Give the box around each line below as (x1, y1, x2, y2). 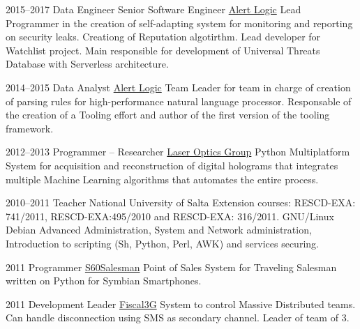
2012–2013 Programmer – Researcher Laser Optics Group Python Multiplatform (6, 144, 350, 159)
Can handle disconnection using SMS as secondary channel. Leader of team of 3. (6, 310, 350, 325)
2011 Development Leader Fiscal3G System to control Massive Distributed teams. (6, 296, 356, 311)
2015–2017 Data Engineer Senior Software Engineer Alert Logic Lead (6, 2, 301, 16)
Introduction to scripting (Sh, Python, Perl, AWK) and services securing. (6, 236, 319, 250)
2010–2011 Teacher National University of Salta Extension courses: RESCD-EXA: (6, 195, 356, 210)
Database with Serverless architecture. (6, 56, 169, 71)
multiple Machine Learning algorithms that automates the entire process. (6, 171, 319, 186)
